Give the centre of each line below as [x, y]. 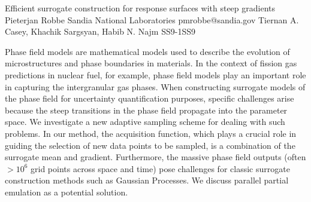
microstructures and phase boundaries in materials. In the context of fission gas [151, 63]
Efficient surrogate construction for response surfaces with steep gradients [140, 8]
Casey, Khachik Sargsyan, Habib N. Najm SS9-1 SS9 [100, 31]
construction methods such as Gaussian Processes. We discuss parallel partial [147, 180]
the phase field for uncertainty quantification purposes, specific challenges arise [150, 98]
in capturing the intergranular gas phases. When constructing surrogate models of [155, 86]
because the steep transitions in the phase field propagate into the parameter [146, 110]
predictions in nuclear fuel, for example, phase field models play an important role [155, 74]
